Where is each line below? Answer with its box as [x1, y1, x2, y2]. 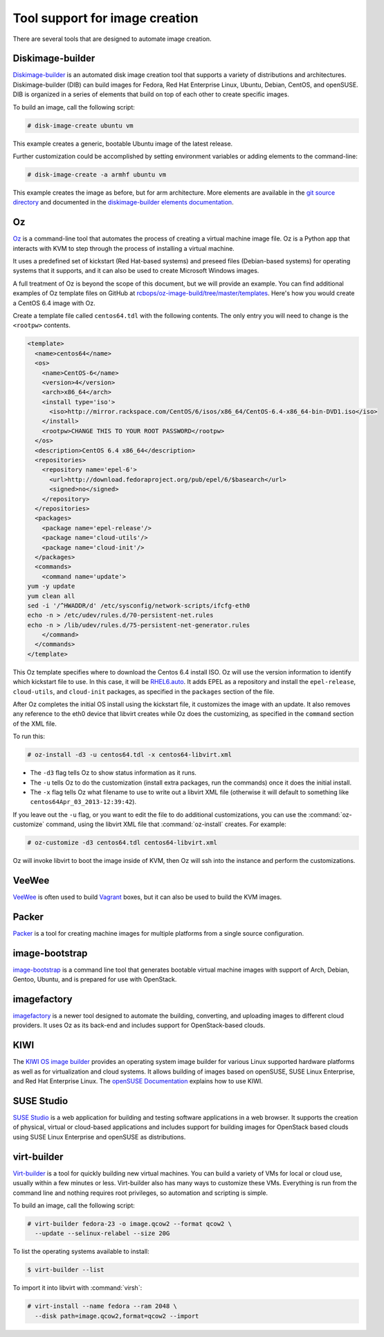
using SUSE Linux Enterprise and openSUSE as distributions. [12, 1133, 186, 1141]
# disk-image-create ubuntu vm [27, 121, 134, 130]
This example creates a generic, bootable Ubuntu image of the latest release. [12, 139, 233, 148]
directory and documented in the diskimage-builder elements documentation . [12, 198, 235, 207]
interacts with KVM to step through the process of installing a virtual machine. [12, 244, 235, 252]
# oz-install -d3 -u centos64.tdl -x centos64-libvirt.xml [27, 751, 232, 759]
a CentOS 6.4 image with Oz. [12, 299, 96, 307]
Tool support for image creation [12, 10, 199, 26]
